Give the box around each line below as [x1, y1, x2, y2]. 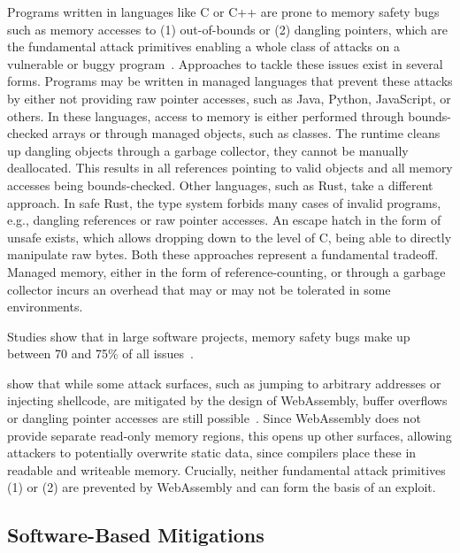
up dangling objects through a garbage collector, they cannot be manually [7, 141, 409, 159]
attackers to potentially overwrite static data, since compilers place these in [7, 443, 417, 462]
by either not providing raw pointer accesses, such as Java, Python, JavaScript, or [7, 88, 451, 107]
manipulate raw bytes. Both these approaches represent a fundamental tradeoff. [7, 245, 439, 264]
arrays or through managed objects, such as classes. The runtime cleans [52, 124, 441, 142]
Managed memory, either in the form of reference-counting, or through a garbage [7, 262, 446, 280]
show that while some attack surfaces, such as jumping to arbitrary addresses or [7, 373, 441, 392]
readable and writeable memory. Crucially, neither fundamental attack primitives [7, 460, 446, 479]
